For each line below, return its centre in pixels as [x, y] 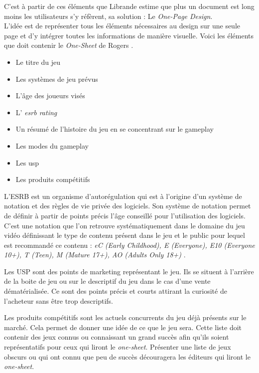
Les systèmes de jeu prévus [57, 79]
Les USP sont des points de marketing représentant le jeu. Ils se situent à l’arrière [129, 271]
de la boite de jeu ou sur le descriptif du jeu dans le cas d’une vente [107, 281]
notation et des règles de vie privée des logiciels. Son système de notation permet [128, 206]
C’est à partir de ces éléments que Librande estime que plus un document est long [129, 6]
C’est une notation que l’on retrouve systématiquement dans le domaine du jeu [125, 225]
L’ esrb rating [36, 112]
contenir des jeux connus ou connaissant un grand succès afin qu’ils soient [117, 337]
